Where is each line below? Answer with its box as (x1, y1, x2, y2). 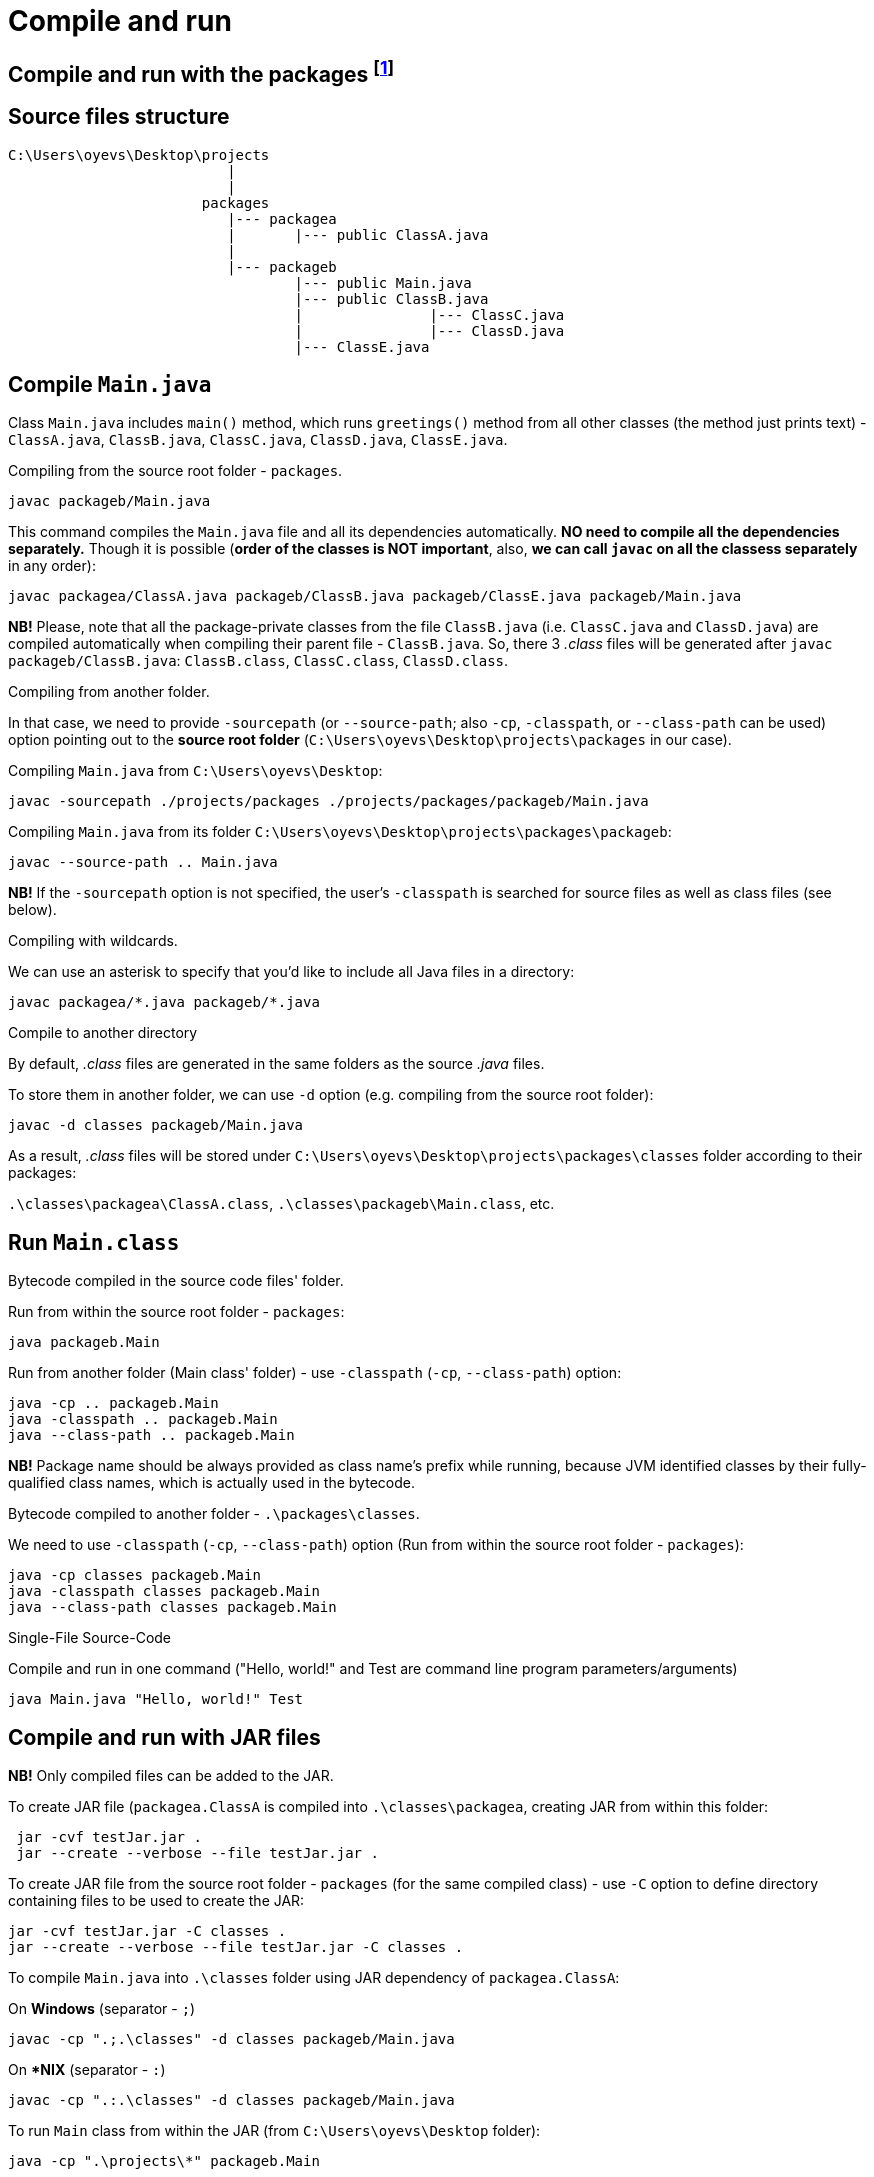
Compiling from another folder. (8, 683, 210, 701)
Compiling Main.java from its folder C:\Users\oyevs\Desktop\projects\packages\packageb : (8, 823, 672, 841)
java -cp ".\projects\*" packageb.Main (8, 2153, 320, 2170)
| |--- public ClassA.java (227, 226, 489, 243)
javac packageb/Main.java (8, 493, 211, 510)
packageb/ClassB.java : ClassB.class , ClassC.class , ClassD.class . (8, 652, 509, 670)
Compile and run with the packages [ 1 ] (8, 56, 395, 87)
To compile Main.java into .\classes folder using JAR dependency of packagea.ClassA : (8, 1969, 620, 1987)
